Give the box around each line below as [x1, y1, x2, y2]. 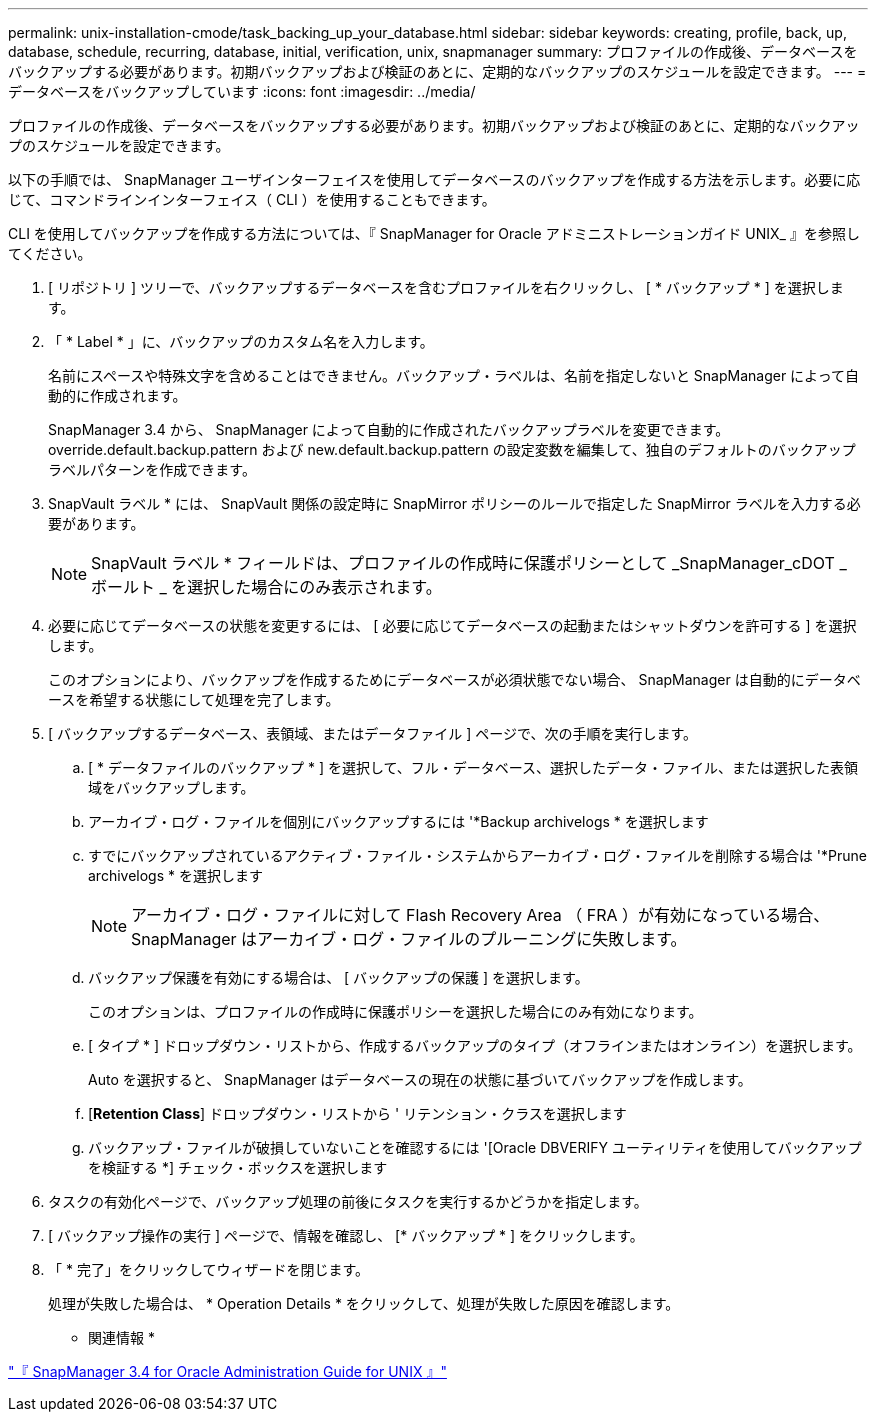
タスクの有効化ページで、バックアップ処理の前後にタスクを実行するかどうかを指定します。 [48, 1193, 648, 1210]
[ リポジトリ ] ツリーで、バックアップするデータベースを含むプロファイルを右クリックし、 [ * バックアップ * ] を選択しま [48, 279, 844, 296]
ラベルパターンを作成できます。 [48, 461, 256, 478]
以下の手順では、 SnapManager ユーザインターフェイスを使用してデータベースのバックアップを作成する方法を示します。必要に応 [8, 171, 861, 188]
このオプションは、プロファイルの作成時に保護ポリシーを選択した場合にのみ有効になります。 [88, 1003, 703, 1020]
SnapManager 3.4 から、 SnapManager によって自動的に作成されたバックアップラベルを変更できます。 [48, 421, 730, 438]
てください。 [8, 245, 92, 262]
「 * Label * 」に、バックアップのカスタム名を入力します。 [48, 333, 434, 350]
